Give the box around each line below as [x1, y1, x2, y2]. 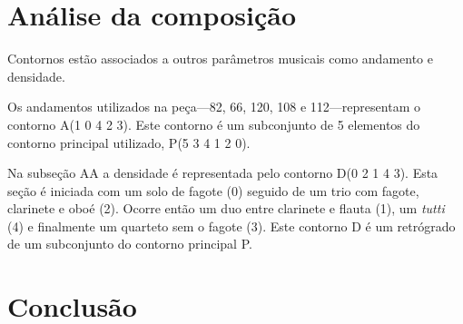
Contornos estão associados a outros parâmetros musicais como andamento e [7, 49, 433, 68]
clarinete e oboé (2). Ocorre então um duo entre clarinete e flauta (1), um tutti [7, 199, 445, 218]
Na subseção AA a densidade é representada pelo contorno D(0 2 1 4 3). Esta [7, 163, 438, 182]
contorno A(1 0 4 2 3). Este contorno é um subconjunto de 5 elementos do [7, 114, 420, 133]
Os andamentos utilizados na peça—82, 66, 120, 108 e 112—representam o [7, 97, 420, 116]
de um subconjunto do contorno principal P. [7, 234, 252, 253]
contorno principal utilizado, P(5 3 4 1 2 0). [7, 133, 251, 152]
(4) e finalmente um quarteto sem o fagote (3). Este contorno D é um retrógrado [7, 216, 456, 235]
